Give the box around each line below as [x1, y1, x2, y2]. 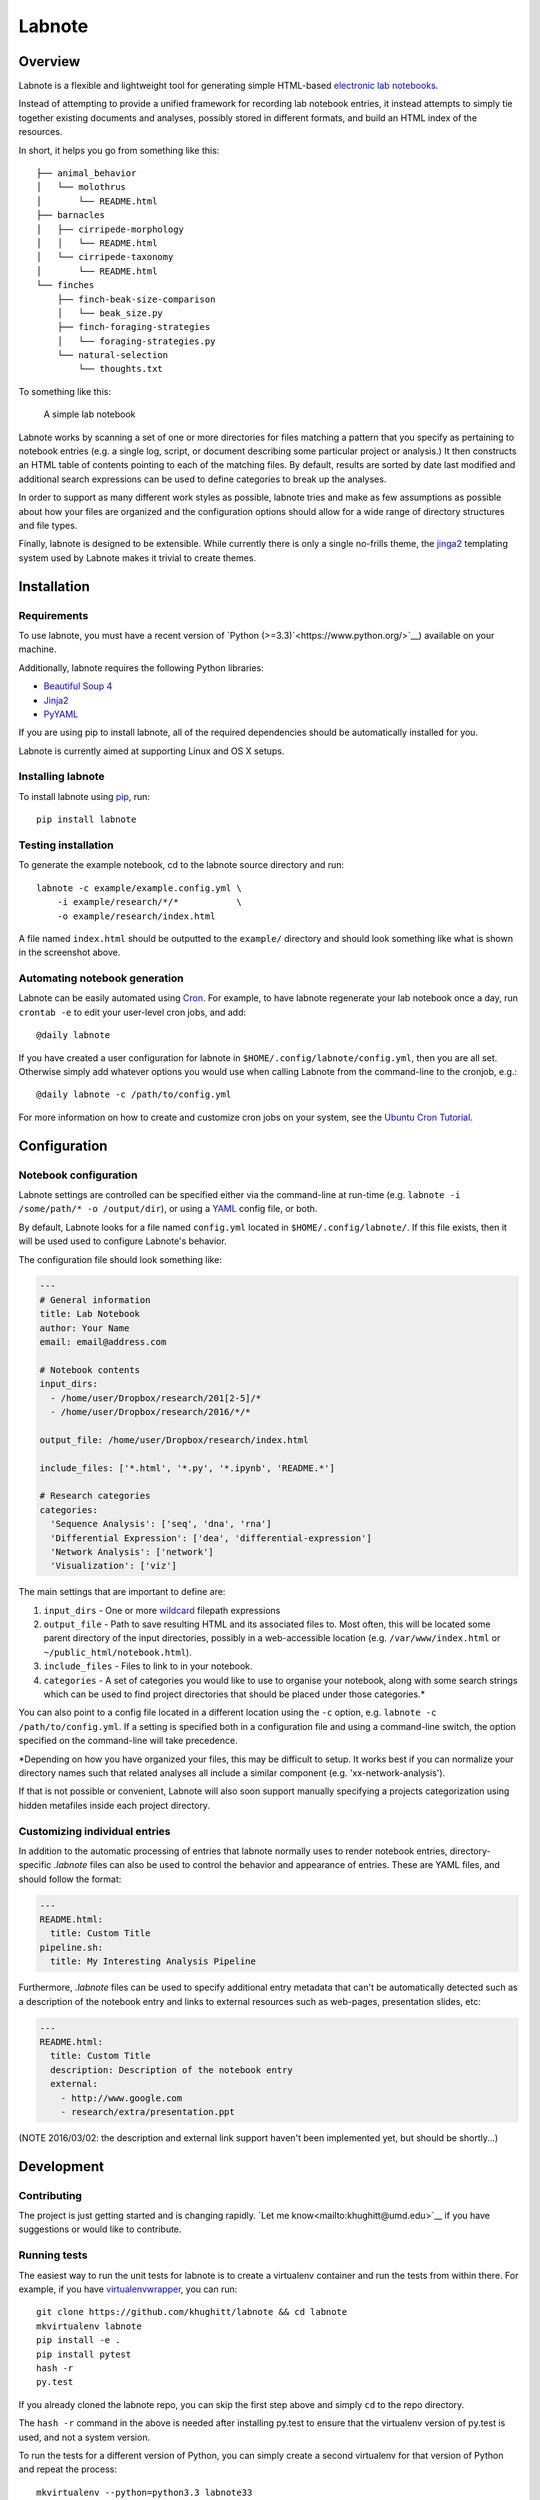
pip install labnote [36, 814, 137, 825]
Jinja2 [43, 694, 69, 706]
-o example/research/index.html [56, 910, 216, 922]
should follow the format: [18, 1873, 122, 1885]
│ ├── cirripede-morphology [36, 223, 185, 235]
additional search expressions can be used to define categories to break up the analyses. [18, 473, 387, 485]
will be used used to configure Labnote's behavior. [18, 1235, 227, 1247]
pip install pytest [36, 2348, 132, 2360]
